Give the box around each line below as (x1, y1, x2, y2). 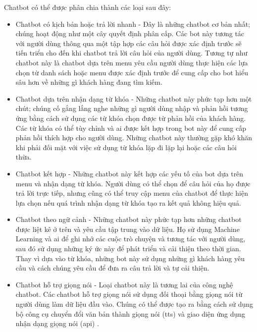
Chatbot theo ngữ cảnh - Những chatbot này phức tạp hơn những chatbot (15, 214, 242, 224)
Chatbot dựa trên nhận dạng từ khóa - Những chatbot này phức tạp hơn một (15, 93, 252, 104)
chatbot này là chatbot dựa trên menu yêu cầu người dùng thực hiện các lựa (15, 57, 248, 67)
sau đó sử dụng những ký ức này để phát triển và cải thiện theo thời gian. (15, 243, 241, 254)
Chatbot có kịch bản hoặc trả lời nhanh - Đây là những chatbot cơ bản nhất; (15, 18, 250, 29)
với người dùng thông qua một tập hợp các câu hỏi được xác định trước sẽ (15, 38, 242, 48)
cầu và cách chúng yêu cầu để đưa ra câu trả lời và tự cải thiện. (15, 263, 209, 273)
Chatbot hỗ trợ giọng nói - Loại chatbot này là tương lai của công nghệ (15, 279, 233, 289)
